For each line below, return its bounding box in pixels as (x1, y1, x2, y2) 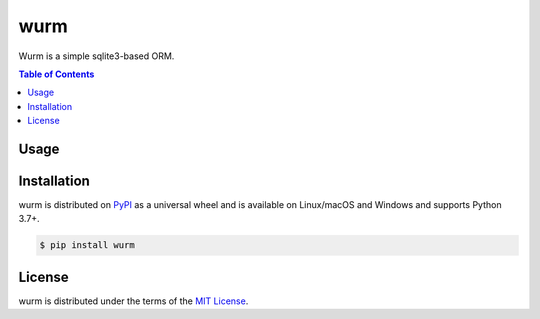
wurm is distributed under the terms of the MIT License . (18, 295, 249, 307)
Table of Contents (18, 68, 95, 80)
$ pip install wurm (39, 240, 135, 251)
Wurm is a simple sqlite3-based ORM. (18, 50, 175, 62)
